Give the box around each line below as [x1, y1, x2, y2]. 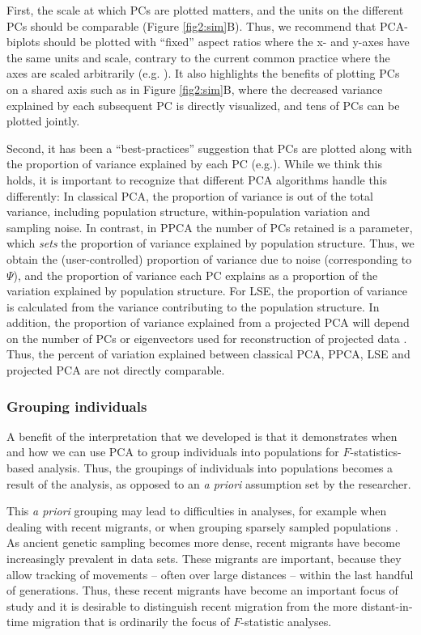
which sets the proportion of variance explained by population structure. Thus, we [6, 235, 415, 252]
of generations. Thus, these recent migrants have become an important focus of [6, 582, 398, 599]
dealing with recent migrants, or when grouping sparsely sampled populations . [6, 518, 398, 535]
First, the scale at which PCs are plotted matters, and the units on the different [6, 2, 404, 18]
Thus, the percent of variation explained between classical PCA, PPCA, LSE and [6, 345, 410, 362]
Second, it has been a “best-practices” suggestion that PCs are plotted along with [6, 139, 412, 156]
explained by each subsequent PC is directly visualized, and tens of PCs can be [6, 96, 400, 113]
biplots [6, 33, 40, 50]
